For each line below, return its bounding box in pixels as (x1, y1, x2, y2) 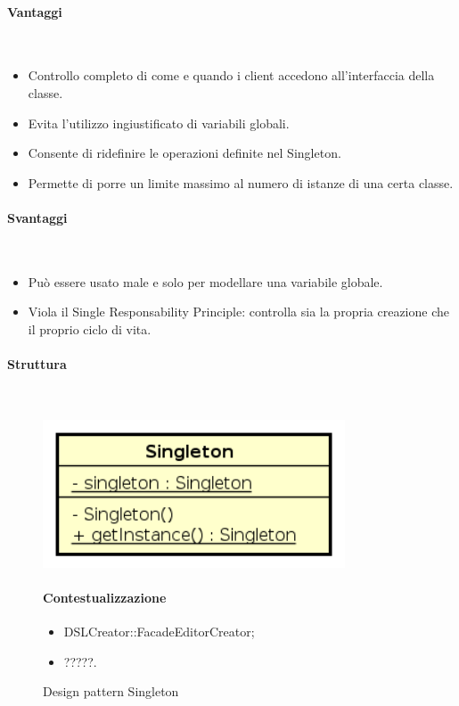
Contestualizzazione (43, 588, 167, 607)
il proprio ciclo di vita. (28, 319, 152, 338)
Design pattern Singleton (43, 682, 179, 701)
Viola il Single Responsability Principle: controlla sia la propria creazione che (28, 302, 449, 321)
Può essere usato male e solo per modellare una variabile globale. (28, 272, 383, 291)
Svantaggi (7, 208, 68, 226)
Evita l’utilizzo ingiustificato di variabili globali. (28, 113, 290, 132)
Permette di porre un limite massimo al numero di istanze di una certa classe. (28, 173, 454, 192)
